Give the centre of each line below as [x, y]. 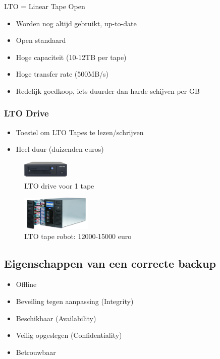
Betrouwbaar [36, 352]
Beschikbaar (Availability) [56, 318]
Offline [26, 284]
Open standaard [41, 40]
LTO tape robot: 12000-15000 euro [78, 236]
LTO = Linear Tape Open [45, 6]
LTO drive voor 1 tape [59, 185]
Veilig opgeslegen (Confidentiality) [69, 335]
